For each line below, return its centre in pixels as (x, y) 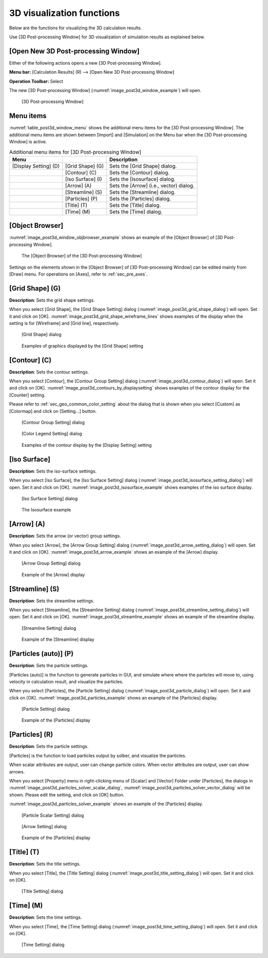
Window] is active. (28, 142)
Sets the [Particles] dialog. (140, 198)
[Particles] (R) (31, 734)
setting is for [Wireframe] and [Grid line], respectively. (64, 323)
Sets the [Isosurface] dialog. (142, 179)
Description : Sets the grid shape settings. (52, 300)
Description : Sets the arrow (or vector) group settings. (65, 536)
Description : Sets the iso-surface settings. (53, 471)
